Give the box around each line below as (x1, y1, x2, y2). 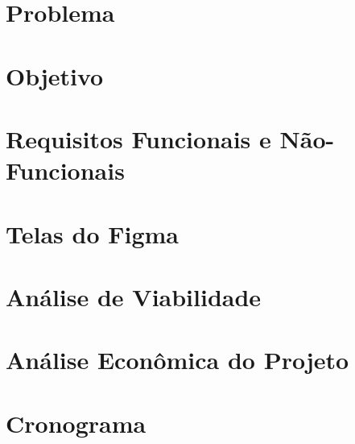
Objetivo (6, 59, 104, 92)
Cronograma (6, 406, 147, 439)
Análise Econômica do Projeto (6, 343, 349, 376)
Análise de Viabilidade (6, 280, 262, 313)
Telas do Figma (6, 217, 179, 250)
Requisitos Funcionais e (6, 122, 271, 155)
